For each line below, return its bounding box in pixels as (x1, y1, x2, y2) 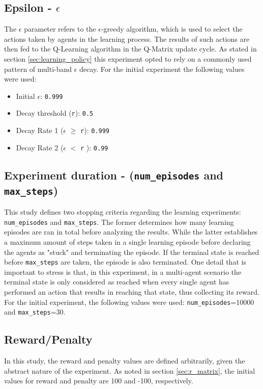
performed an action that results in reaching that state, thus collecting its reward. (4, 287, 259, 297)
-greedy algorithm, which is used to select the (101, 23, 243, 34)
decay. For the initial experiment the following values (79, 63, 245, 74)
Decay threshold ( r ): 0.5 (16, 108, 94, 118)
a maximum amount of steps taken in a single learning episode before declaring (4, 236, 251, 247)
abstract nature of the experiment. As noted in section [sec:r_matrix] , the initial (4, 365, 255, 376)
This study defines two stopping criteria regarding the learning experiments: (4, 206, 241, 217)
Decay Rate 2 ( (16, 142, 64, 152)
